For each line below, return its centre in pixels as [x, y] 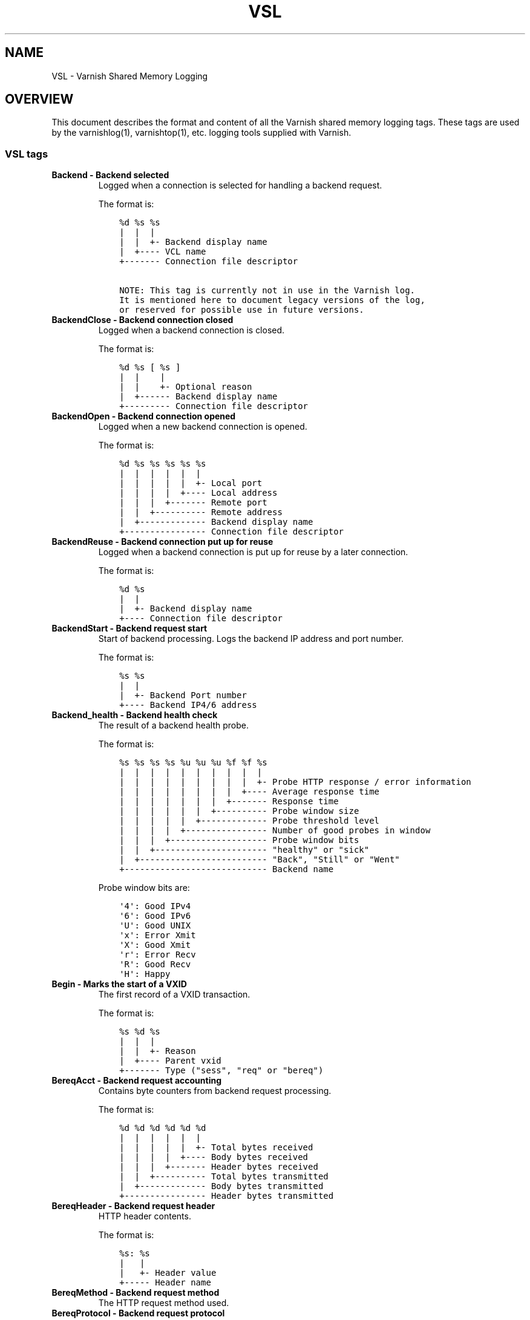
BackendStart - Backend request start [129, 628]
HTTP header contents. [145, 1216]
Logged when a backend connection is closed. [191, 330]
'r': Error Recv [158, 955]
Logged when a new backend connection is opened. [203, 427]
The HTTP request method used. [164, 1303]
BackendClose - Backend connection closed [142, 320]
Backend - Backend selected [110, 175]
